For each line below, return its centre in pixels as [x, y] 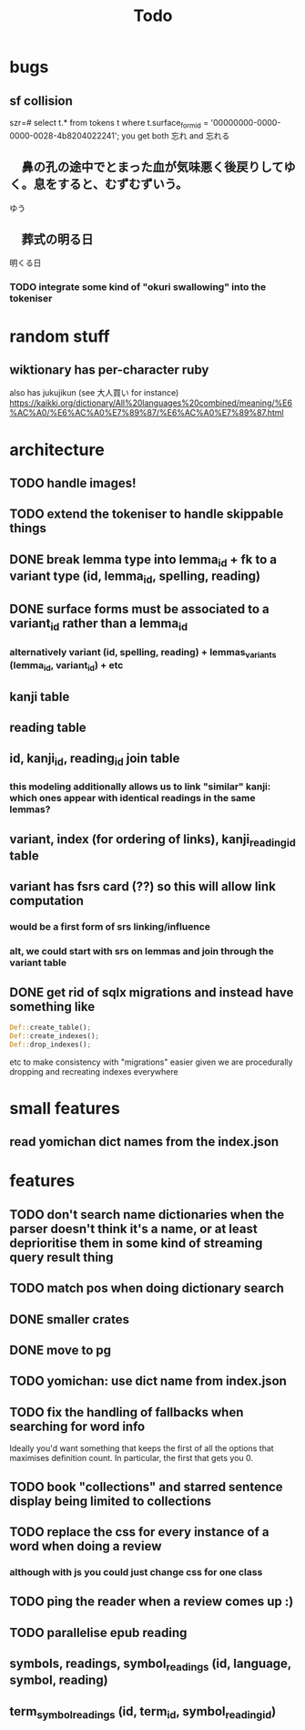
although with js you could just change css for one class [136, 1571]
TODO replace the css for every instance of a [140, 1532]
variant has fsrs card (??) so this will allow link [142, 886]
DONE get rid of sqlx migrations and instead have [152, 992]
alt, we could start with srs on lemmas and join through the [142, 952]
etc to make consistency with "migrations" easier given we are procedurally [151, 1062]
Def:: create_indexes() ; [55, 1035]
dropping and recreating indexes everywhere [94, 1071]
